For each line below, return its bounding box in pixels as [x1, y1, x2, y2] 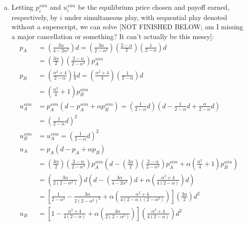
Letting [11, 2, 34, 12]
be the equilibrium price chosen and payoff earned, [78, 2, 229, 12]
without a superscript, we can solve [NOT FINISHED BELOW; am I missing [11, 21, 244, 32]
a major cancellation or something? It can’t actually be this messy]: [11, 31, 214, 41]
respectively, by [11, 12, 58, 22]
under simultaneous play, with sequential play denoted [64, 12, 227, 22]
